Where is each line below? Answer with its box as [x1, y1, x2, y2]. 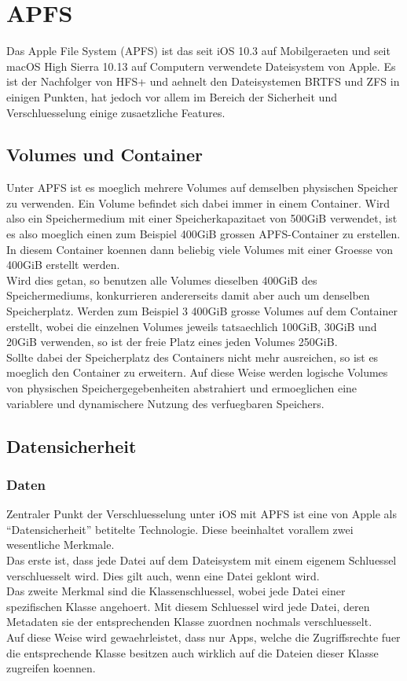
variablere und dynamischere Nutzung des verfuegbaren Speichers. [6, 395, 324, 411]
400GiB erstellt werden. [6, 256, 120, 273]
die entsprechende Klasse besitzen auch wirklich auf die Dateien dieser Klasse [6, 644, 379, 661]
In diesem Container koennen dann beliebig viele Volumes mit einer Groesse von [6, 241, 394, 257]
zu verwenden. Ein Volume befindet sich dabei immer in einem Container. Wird [6, 194, 390, 211]
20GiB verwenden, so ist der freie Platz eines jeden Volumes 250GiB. [6, 333, 338, 350]
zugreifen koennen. [6, 660, 96, 676]
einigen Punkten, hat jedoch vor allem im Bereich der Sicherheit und [6, 88, 337, 105]
